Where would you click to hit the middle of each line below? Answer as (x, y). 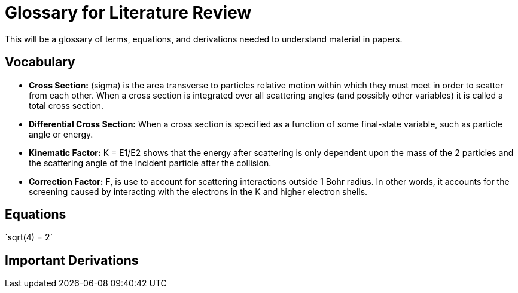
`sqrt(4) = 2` (29, 237)
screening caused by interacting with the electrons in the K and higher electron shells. (198, 191)
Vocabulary (40, 62)
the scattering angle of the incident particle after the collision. (150, 163)
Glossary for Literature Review (128, 13)
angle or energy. (61, 134)
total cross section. (66, 105)
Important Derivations (72, 260)
